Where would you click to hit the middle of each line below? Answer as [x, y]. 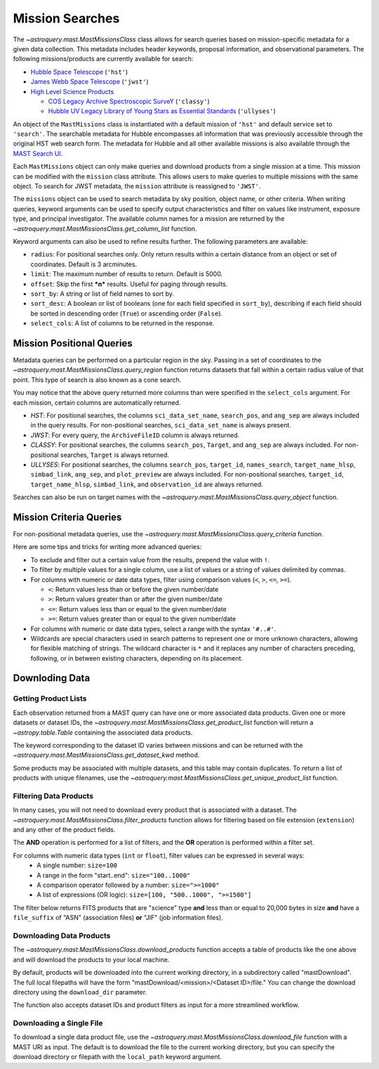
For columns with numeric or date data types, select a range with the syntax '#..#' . [153, 628]
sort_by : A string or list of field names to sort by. [102, 293]
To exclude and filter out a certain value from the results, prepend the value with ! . [150, 559]
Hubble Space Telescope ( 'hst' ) [79, 72]
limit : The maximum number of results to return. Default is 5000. [127, 274]
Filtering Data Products [53, 796]
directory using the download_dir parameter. [80, 992]
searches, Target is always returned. [115, 455]
